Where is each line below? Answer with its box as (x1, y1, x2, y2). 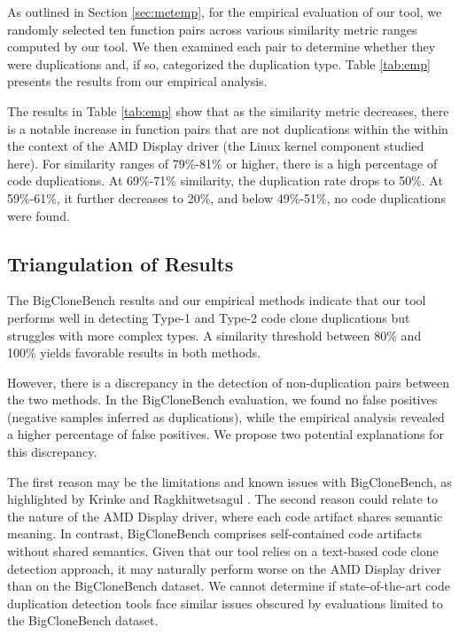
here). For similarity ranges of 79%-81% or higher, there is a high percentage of (7, 153, 438, 172)
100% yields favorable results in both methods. (7, 343, 261, 362)
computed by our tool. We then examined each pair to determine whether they (7, 37, 436, 56)
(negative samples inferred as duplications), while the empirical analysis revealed (7, 407, 445, 426)
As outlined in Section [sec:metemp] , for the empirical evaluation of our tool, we (7, 3, 442, 20)
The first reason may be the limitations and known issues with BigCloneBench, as (7, 472, 452, 490)
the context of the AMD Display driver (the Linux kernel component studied (7, 137, 424, 155)
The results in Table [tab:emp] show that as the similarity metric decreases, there (7, 101, 449, 120)
